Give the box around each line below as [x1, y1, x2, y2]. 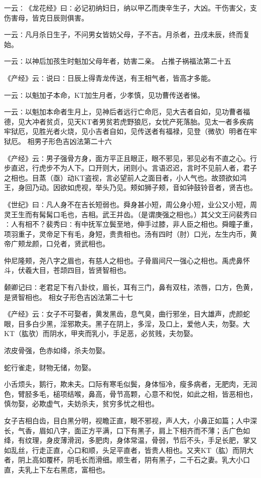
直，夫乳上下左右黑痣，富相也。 [4, 464, 109, 474]
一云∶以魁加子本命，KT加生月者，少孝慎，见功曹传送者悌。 [4, 89, 204, 100]
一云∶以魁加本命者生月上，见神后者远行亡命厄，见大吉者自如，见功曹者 [4, 106, 243, 117]
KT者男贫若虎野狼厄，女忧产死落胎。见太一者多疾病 [81, 116, 253, 126]
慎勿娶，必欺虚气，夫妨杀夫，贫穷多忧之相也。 [4, 398, 159, 409]
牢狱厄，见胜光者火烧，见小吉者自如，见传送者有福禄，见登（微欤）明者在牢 [4, 126, 257, 136]
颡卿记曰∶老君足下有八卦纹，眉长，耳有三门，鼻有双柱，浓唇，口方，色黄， [4, 282, 257, 292]
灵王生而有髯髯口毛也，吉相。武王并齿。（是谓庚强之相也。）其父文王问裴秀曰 [4, 209, 257, 219]
